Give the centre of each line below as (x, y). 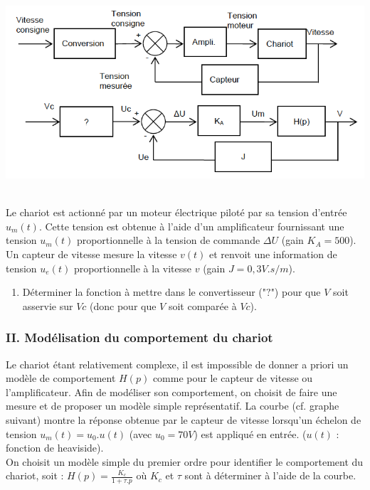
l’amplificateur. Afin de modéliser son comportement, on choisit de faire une (171, 392)
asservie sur (48, 305)
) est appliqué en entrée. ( (250, 433)
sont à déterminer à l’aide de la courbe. (270, 475)
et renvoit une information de (273, 254)
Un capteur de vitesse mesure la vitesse (91, 254)
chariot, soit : (35, 475)
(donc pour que (123, 305)
